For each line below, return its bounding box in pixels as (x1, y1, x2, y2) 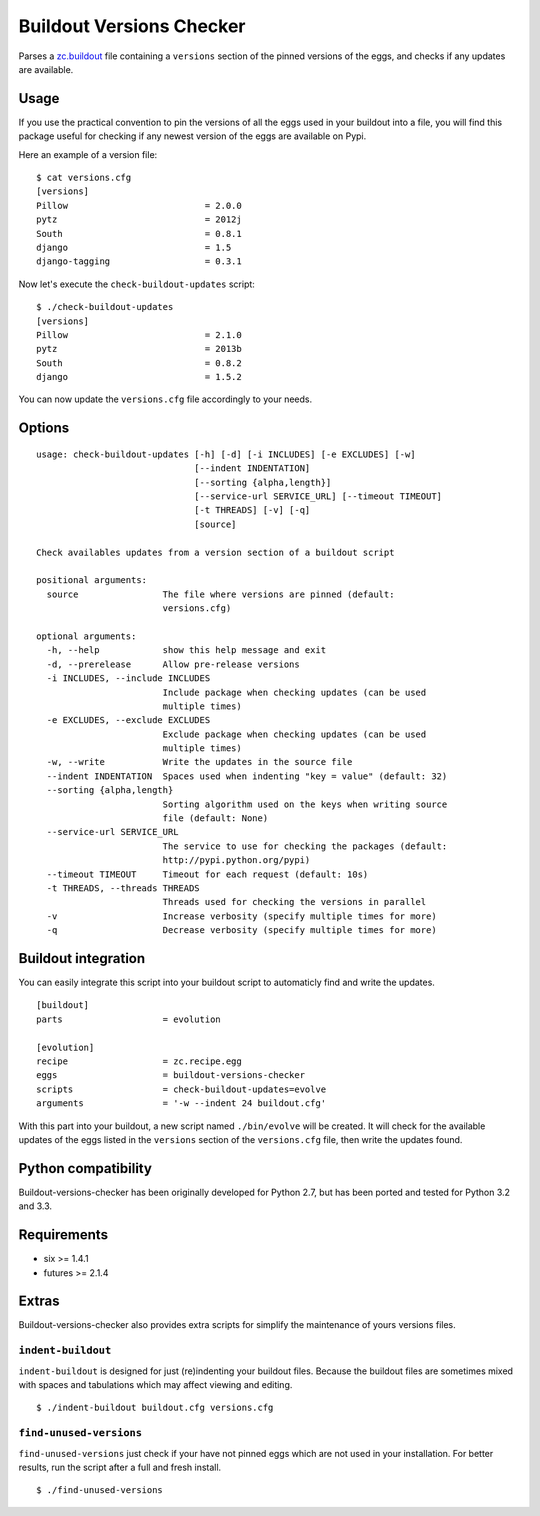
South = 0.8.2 (36, 357, 242, 369)
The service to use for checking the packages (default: (162, 840, 448, 852)
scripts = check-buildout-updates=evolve (36, 1083, 327, 1095)
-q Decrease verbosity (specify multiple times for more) (46, 925, 437, 936)
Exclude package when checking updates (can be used (162, 728, 427, 740)
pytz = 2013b (36, 343, 242, 355)
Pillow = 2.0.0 (36, 200, 242, 211)
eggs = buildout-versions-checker (36, 1070, 305, 1081)
